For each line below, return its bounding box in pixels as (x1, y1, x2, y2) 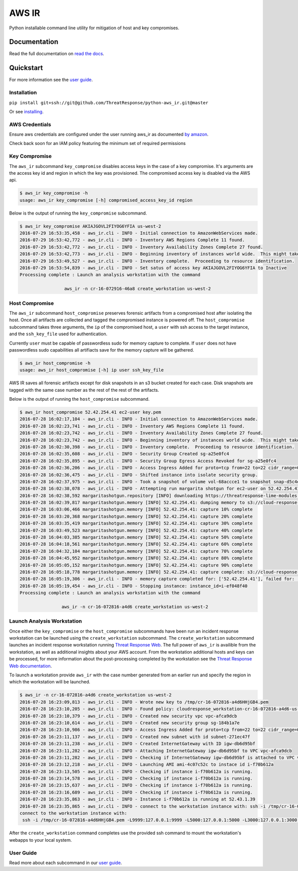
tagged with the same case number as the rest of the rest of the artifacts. (9, 387, 159, 393)
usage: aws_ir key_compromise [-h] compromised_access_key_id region (19, 197, 193, 203)
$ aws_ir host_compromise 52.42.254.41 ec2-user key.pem (19, 410, 161, 415)
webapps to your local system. (9, 837, 72, 843)
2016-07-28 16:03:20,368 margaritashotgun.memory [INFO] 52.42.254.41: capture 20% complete (19, 513, 253, 519)
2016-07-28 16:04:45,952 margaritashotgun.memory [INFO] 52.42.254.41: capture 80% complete (19, 555, 253, 561)
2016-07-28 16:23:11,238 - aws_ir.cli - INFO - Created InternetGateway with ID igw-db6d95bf (19, 741, 256, 747)
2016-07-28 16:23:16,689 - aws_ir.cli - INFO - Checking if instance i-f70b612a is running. (19, 790, 253, 795)
